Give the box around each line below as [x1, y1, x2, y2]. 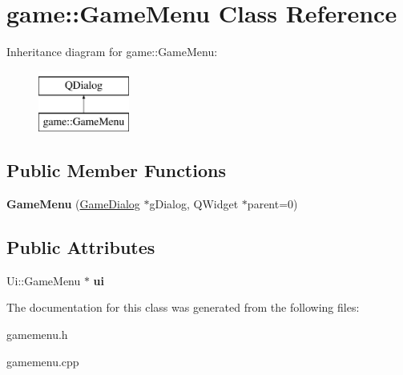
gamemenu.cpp [6, 353, 79, 369]
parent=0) [247, 196, 298, 212]
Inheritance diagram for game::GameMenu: [6, 43, 218, 60]
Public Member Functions [6, 158, 226, 183]
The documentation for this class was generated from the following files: [6, 299, 360, 316]
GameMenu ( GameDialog [6, 196, 140, 212]
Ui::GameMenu [6, 272, 81, 288]
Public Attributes [6, 235, 155, 260]
